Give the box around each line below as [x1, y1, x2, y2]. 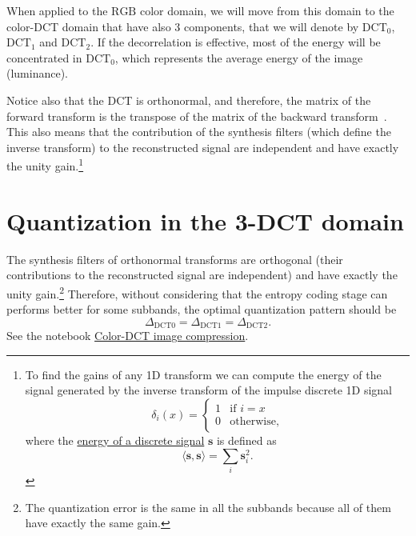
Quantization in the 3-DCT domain [6, 204, 404, 237]
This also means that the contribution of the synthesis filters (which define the [6, 123, 391, 140]
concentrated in [6, 49, 82, 66]
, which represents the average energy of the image [114, 49, 363, 66]
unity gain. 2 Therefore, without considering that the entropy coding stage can [6, 282, 388, 302]
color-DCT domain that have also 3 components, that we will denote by [6, 18, 359, 34]
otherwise [230, 416, 276, 427]
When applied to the [6, 2, 108, 18]
